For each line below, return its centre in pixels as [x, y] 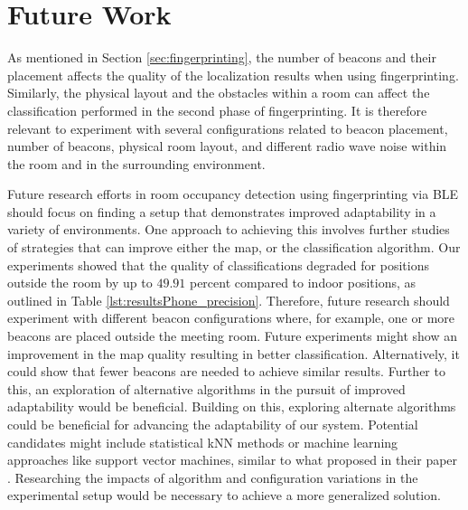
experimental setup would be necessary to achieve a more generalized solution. [224, 495]
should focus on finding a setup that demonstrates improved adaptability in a [222, 211]
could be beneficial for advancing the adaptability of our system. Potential [213, 424]
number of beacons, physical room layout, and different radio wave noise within [227, 146]
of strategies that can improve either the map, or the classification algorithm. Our [234, 247]
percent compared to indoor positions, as [302, 283]
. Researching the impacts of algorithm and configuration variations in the [213, 477]
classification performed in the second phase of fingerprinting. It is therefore [217, 110]
